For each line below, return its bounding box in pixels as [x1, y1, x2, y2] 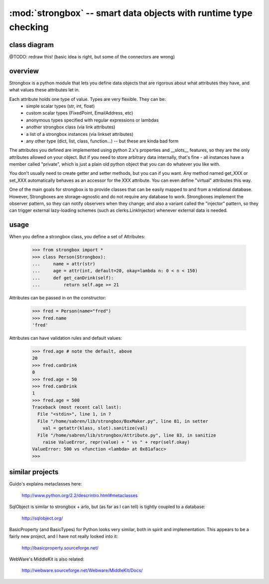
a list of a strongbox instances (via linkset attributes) [26, 131, 134, 137]
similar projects [9, 468, 59, 477]
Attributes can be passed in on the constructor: [9, 295, 107, 301]
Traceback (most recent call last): [32, 405, 122, 410]
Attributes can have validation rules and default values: [9, 335, 122, 341]
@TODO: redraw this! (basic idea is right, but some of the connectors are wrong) [9, 53, 175, 59]
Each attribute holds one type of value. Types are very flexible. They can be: [9, 96, 166, 102]
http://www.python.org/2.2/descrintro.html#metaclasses [21, 492, 138, 498]
